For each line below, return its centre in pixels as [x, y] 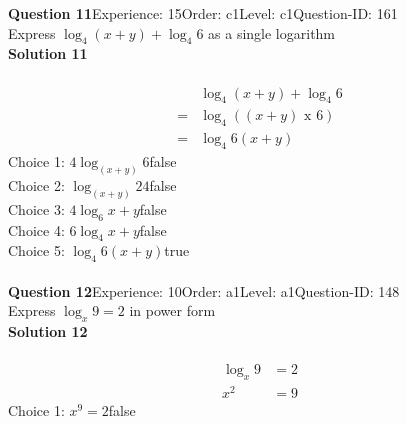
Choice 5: [36, 250]
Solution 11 [48, 53]
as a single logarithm [272, 32]
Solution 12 [48, 331]
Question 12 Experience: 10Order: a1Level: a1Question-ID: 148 [204, 290]
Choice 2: [36, 184]
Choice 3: [36, 208]
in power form [172, 310]
